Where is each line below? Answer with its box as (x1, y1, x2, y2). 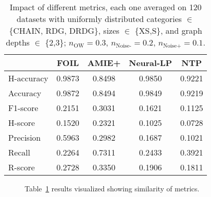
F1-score (8, 102, 38, 114)
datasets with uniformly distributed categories (16, 13, 182, 25)
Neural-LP (129, 57, 172, 69)
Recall (8, 146, 30, 158)
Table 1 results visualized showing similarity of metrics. (25, 183, 200, 193)
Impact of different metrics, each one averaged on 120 (10, 1, 202, 13)
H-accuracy (8, 72, 49, 84)
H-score (8, 117, 35, 128)
